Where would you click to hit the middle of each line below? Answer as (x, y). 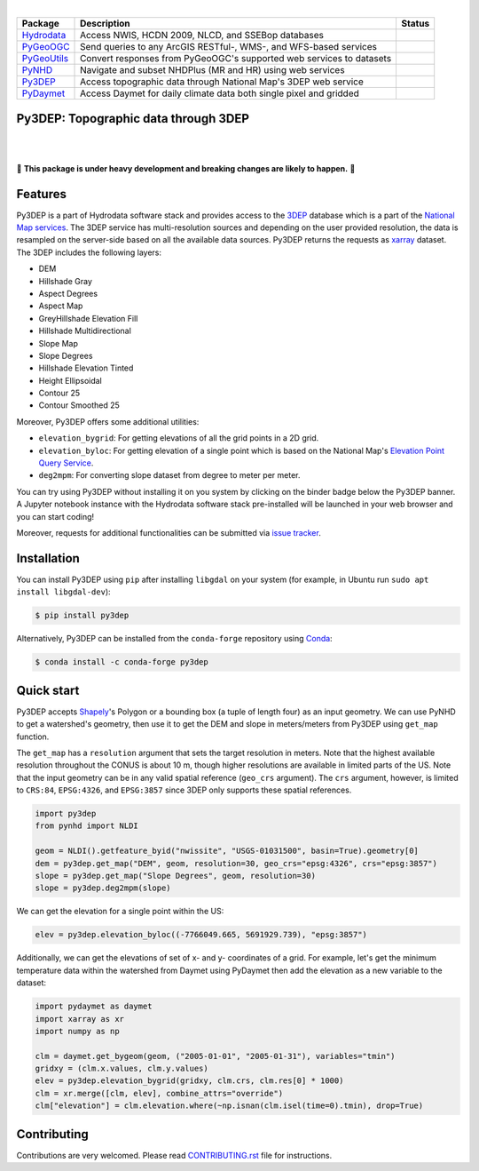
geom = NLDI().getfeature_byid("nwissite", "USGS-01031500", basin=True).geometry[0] (227, 851)
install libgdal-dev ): (63, 592)
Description (105, 24)
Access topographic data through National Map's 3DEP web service (222, 82)
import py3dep (66, 814)
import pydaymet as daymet (94, 1007)
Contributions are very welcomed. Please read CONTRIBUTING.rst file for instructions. (174, 1155)
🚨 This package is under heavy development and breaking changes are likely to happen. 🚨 (186, 168)
